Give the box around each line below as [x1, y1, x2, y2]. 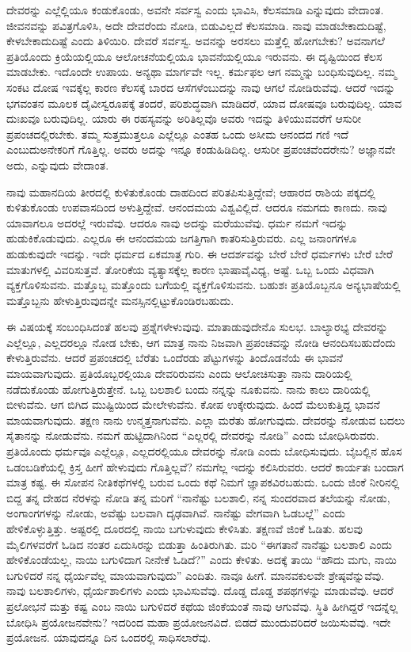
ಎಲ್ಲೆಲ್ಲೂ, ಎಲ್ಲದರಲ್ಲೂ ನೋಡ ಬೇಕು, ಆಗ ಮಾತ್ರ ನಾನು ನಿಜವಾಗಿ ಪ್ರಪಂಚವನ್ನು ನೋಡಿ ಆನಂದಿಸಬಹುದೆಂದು [6, 334, 396, 350]
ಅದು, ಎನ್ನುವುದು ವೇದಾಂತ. [6, 156, 109, 173]
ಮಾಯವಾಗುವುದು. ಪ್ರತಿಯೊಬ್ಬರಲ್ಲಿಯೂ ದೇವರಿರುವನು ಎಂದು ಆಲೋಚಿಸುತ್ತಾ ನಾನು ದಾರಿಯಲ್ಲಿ [6, 365, 352, 382]
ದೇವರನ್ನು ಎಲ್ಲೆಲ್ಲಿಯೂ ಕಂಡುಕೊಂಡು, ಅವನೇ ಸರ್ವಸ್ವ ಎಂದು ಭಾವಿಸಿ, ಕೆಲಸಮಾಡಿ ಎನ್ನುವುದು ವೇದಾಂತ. [6, 2, 384, 17]
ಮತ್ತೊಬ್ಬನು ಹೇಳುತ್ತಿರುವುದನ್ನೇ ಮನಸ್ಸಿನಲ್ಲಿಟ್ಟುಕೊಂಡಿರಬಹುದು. [6, 292, 234, 308]
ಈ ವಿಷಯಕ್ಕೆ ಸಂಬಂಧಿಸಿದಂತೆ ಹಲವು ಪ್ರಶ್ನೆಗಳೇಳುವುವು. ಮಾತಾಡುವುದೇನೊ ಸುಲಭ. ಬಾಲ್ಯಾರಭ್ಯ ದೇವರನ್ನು [6, 318, 388, 335]
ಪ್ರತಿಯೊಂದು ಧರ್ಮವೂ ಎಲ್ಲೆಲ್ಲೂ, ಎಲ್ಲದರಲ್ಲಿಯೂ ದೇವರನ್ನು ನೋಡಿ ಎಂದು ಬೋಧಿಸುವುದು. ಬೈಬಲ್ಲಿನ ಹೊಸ [6, 443, 402, 459]
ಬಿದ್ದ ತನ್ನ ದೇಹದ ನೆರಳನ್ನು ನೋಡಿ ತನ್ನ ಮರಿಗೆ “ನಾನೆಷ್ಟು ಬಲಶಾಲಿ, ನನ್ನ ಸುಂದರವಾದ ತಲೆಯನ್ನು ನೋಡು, [6, 489, 390, 505]
